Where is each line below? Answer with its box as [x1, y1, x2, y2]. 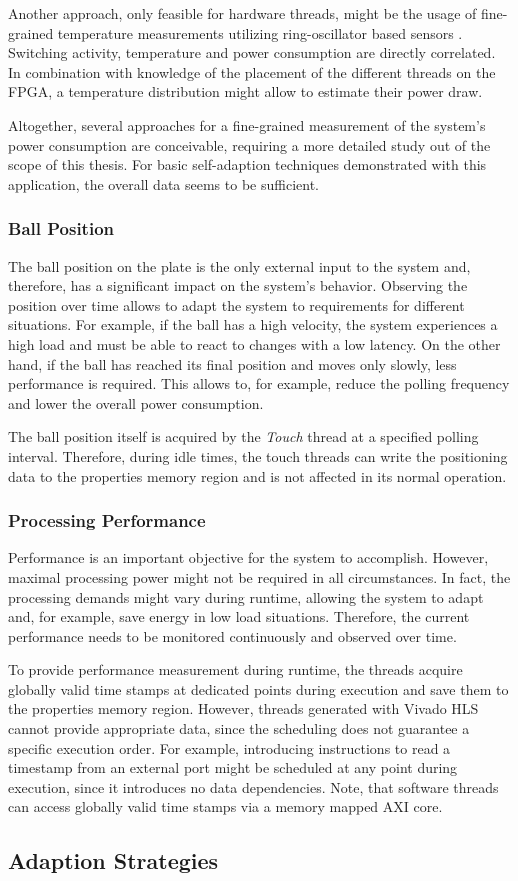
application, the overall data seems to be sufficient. [8, 173, 319, 194]
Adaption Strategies [8, 845, 219, 876]
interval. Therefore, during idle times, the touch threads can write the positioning [8, 445, 508, 466]
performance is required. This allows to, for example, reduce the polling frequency [8, 373, 510, 394]
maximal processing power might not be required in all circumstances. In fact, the [8, 566, 511, 587]
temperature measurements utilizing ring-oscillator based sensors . [57, 22, 463, 43]
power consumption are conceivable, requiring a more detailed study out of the [8, 134, 491, 155]
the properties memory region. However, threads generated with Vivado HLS [8, 698, 479, 719]
